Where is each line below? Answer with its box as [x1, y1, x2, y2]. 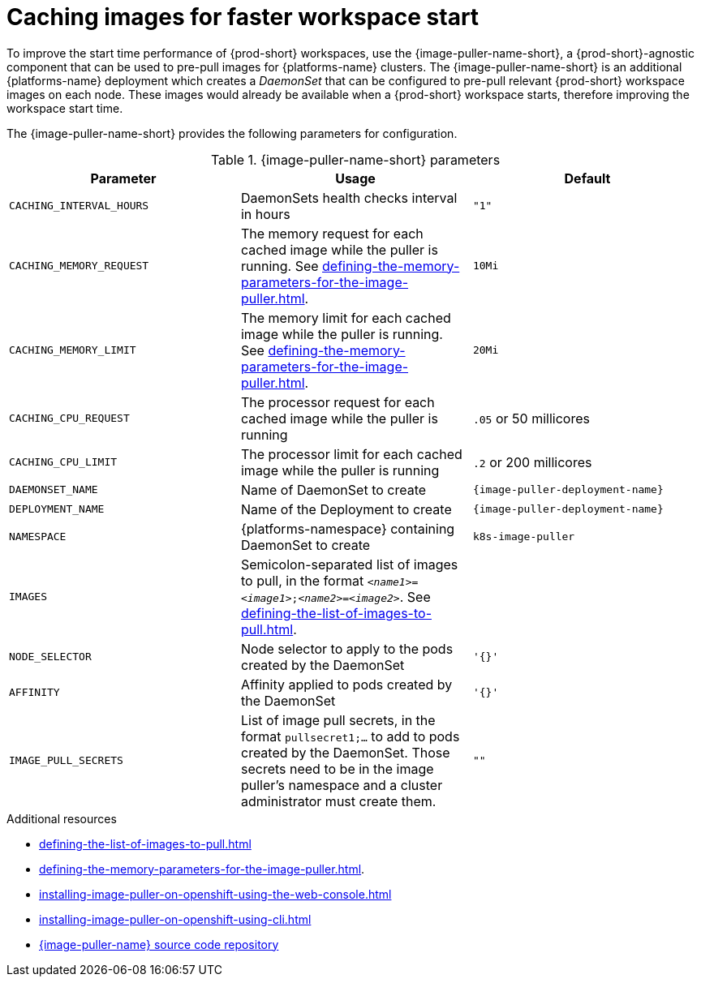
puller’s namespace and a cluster [240, 776, 443, 793]
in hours [240, 205, 290, 222]
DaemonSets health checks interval [240, 189, 458, 206]
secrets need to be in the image [240, 760, 434, 777]
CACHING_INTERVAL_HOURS [9, 200, 149, 212]
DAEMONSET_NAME [9, 483, 98, 496]
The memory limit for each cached [240, 309, 451, 326]
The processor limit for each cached [240, 445, 462, 462]
